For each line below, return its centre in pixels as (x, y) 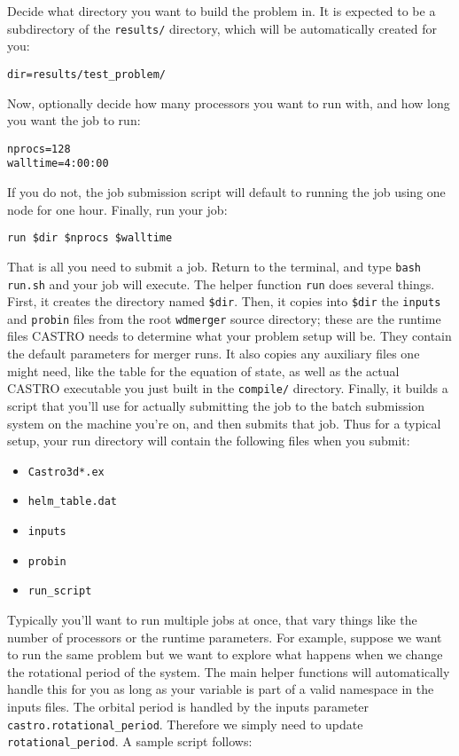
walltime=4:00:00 (58, 164)
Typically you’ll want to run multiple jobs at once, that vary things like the (212, 619)
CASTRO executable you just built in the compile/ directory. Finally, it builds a (228, 388)
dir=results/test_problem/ (86, 74)
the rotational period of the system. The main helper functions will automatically (229, 671)
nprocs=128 (39, 149)
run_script (60, 591)
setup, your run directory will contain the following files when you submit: (209, 441)
